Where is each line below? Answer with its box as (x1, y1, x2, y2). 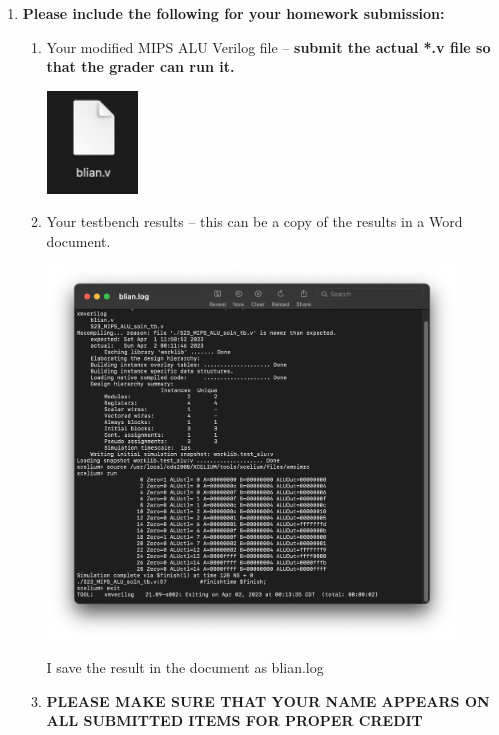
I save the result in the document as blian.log (46, 657, 324, 678)
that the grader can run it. (46, 56, 235, 77)
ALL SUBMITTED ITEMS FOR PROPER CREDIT (46, 710, 423, 731)
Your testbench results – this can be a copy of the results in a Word (46, 211, 463, 232)
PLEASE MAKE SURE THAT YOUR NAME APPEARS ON (46, 690, 490, 711)
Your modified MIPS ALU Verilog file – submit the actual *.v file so (46, 36, 491, 57)
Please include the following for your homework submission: (22, 3, 445, 23)
